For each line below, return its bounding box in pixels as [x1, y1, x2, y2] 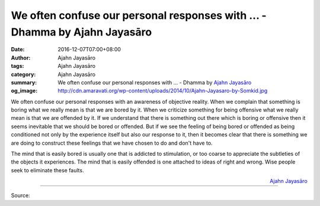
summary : [11, 79, 37, 86]
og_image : [11, 87, 38, 94]
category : [11, 71, 36, 78]
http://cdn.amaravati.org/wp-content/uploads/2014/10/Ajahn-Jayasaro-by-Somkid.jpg [57, 87, 268, 94]
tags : [11, 63, 24, 70]
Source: [11, 192, 30, 199]
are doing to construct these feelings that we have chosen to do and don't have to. [11, 139, 213, 146]
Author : [11, 54, 31, 61]
